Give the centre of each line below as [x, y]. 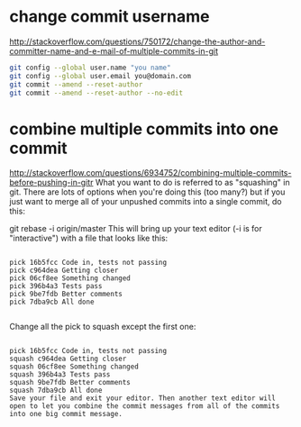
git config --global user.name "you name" [90, 68]
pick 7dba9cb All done [52, 302]
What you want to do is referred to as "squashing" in [192, 183]
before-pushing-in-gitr [51, 183]
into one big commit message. [66, 414]
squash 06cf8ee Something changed [74, 367]
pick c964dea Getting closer [64, 271]
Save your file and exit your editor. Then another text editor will [143, 398]
